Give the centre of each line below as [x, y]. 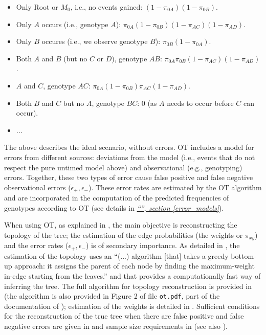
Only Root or [37, 7]
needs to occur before [200, 103]
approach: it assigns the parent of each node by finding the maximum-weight [135, 266]
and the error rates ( [36, 245]
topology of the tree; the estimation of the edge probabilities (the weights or [124, 234]
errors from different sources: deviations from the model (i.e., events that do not [130, 157]
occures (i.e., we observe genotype [95, 41]
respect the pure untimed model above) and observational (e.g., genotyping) [123, 167]
